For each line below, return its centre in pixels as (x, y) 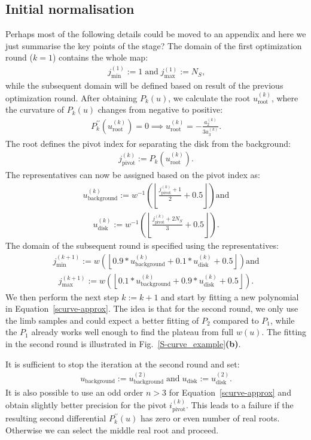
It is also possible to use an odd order (74, 392)
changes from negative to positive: (160, 109)
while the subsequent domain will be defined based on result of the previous (144, 85)
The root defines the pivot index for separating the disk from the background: (148, 143)
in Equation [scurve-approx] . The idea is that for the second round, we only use (152, 308)
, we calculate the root (209, 97)
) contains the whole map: (100, 57)
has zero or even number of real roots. (210, 418)
